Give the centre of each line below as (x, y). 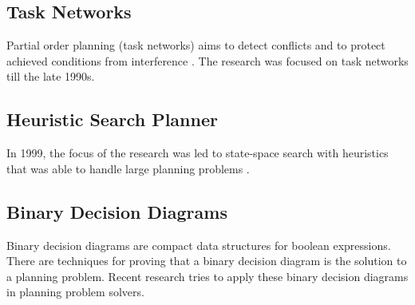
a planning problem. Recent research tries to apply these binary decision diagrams (207, 276)
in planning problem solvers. (75, 292)
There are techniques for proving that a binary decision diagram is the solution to (207, 261)
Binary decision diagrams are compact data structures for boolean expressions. (199, 245)
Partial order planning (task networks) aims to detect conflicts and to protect (196, 45)
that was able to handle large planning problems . (128, 168)
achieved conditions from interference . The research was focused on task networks (207, 60)
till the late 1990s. (51, 76)
